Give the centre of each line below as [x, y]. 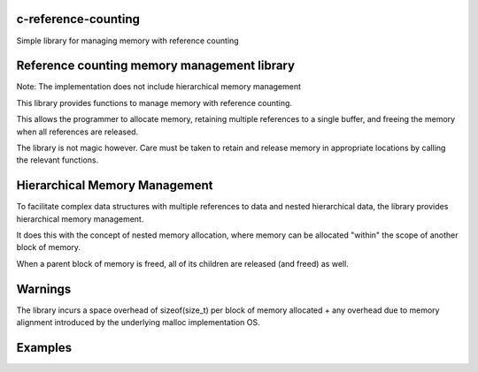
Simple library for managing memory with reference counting [127, 41]
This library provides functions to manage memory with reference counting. [154, 102]
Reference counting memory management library [156, 66]
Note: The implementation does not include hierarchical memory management [158, 87]
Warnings [44, 288]
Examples [44, 348]
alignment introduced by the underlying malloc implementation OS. [138, 323]
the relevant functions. [58, 160]
